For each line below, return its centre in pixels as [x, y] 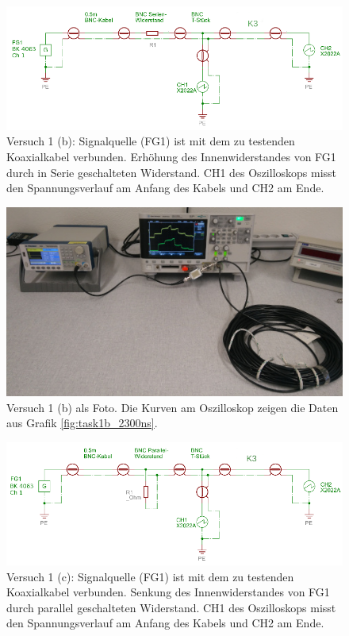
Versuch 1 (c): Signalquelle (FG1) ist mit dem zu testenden [150, 576]
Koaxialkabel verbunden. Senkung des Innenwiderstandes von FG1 [168, 592]
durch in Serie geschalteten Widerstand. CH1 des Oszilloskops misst [172, 172]
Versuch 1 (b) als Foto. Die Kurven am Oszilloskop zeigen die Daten [173, 407]
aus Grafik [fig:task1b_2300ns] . [82, 423]
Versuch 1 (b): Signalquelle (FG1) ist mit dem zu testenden [151, 141]
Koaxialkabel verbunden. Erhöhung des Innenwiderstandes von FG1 [171, 157]
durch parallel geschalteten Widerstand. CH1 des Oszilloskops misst [171, 607]
